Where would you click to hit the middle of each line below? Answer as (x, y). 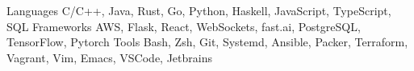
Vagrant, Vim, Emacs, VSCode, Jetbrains (109, 57)
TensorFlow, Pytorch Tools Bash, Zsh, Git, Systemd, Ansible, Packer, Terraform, (207, 42)
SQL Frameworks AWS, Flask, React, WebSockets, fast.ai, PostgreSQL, (184, 26)
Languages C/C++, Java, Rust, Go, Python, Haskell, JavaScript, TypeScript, (199, 10)
